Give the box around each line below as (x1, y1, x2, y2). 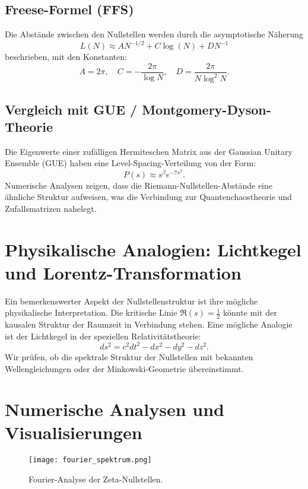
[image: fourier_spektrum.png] (28, 456, 152, 465)
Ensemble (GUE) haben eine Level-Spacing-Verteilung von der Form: (5, 157, 256, 169)
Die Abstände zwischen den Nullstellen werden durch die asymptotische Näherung (5, 28, 303, 40)
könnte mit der (223, 306, 277, 319)
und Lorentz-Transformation (5, 260, 242, 284)
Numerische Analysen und (5, 397, 224, 421)
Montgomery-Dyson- (142, 100, 271, 118)
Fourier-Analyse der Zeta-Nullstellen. (28, 473, 163, 485)
